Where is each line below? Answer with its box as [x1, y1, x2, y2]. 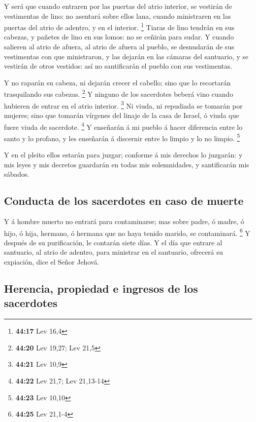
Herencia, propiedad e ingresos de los [4, 281, 198, 296]
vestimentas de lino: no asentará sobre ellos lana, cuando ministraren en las [4, 10, 231, 21]
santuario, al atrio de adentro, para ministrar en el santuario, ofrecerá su [4, 247, 223, 257]
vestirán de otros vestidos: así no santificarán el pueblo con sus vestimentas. [4, 61, 232, 71]
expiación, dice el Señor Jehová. [4, 257, 99, 267]
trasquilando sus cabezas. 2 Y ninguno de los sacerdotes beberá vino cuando [4, 87, 233, 99]
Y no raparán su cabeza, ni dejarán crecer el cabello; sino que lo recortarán [4, 77, 231, 87]
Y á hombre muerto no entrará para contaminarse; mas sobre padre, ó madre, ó [4, 216, 244, 226]
